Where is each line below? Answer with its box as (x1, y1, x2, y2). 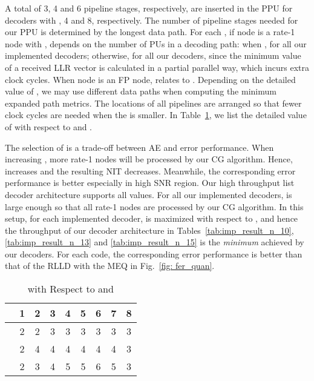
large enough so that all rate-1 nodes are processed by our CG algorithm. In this (5, 200, 304, 213)
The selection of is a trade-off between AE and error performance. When (5, 141, 274, 153)
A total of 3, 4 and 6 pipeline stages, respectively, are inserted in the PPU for (5, 2, 293, 14)
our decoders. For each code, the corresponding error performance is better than (5, 247, 303, 260)
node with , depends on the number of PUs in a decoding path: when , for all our (5, 37, 307, 50)
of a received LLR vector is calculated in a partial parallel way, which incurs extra (5, 61, 310, 73)
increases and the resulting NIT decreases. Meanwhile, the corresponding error (5, 164, 296, 177)
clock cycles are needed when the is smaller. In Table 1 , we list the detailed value (5, 108, 307, 121)
